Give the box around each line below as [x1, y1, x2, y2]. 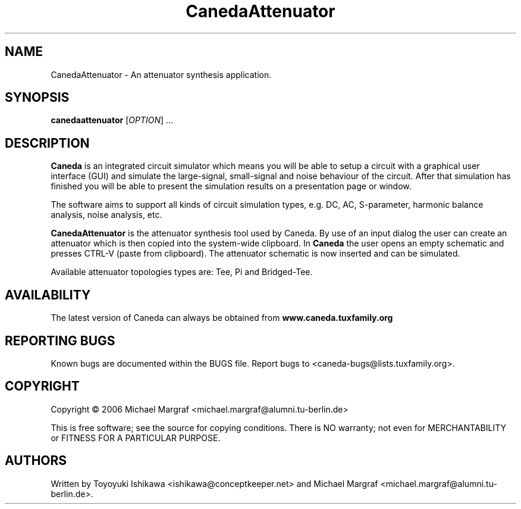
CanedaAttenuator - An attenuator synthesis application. [51, 69, 272, 80]
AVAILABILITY [5, 287, 91, 302]
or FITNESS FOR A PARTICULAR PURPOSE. [51, 432, 221, 443]
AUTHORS [5, 453, 67, 469]
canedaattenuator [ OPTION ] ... [51, 115, 174, 126]
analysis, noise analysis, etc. [51, 210, 162, 220]
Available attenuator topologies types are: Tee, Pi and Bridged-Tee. [51, 267, 313, 277]
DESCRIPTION [5, 135, 90, 151]
